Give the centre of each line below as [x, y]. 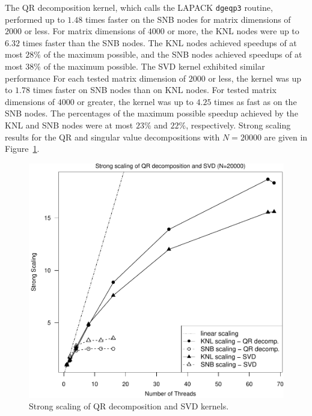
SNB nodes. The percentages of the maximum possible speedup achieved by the [151, 113]
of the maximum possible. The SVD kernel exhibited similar [154, 66]
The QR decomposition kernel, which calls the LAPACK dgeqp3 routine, [139, 7]
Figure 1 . [22, 149]
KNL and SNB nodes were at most [69, 125]
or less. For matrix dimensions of [85, 31]
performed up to [35, 19]
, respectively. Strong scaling [238, 125]
